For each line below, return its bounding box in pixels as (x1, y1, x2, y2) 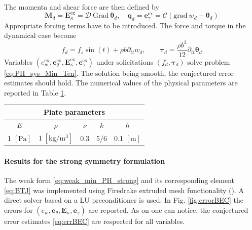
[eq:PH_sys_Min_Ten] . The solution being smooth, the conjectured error (4, 67, 234, 78)
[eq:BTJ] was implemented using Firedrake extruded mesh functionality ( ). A (4, 185, 244, 195)
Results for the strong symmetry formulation (4, 155, 165, 166)
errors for (4, 204, 33, 215)
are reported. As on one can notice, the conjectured (88, 204, 248, 215)
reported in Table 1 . (4, 87, 66, 98)
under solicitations (96, 56, 153, 67)
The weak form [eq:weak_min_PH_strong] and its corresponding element (4, 174, 235, 185)
